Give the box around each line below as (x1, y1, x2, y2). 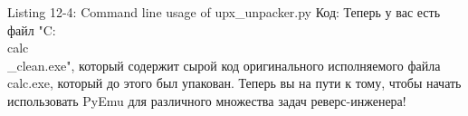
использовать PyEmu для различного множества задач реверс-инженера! (7, 91, 406, 110)
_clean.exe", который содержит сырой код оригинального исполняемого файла (7, 55, 441, 74)
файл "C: (7, 20, 56, 39)
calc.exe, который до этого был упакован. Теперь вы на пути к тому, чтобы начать (7, 73, 462, 92)
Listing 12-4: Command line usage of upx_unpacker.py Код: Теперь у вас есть (7, 3, 441, 21)
